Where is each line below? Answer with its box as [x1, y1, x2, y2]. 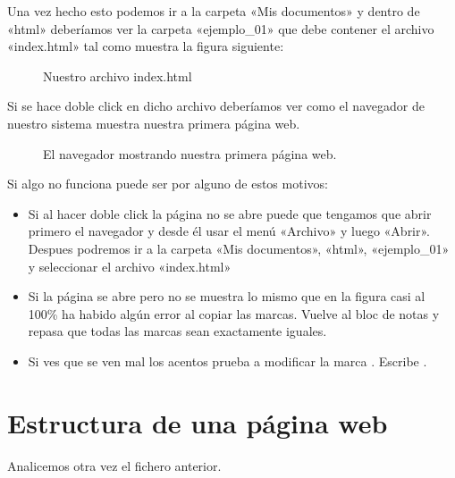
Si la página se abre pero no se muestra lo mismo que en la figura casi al [28, 287, 426, 306]
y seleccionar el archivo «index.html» [28, 256, 232, 275]
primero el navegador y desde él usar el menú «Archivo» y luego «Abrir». [28, 222, 431, 240]
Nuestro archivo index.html [43, 66, 192, 85]
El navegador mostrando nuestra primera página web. [43, 144, 337, 163]
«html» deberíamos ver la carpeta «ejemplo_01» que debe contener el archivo [7, 19, 434, 38]
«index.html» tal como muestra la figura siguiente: [7, 37, 284, 55]
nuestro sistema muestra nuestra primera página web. [7, 113, 300, 132]
